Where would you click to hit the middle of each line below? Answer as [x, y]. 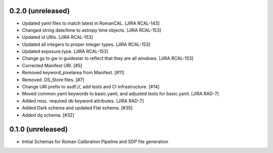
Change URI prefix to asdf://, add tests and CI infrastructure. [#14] [91, 87]
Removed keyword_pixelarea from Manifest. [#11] [73, 73]
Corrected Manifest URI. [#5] [52, 65]
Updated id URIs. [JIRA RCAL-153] [57, 37]
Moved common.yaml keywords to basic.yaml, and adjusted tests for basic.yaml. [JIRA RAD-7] [121, 94]
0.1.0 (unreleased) [39, 130]
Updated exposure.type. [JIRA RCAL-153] [65, 52]
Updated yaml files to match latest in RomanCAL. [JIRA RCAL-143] [91, 23]
